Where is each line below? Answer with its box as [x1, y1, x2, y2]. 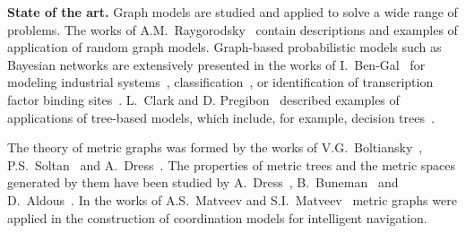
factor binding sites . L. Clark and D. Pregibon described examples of [7, 90, 400, 108]
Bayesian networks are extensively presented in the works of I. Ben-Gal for [7, 55, 426, 73]
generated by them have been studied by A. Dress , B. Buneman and [7, 173, 399, 192]
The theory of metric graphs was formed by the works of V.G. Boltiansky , [7, 138, 423, 157]
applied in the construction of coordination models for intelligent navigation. [7, 208, 427, 227]
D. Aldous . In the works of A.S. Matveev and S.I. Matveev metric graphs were [7, 190, 457, 209]
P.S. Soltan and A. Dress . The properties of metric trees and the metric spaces [7, 155, 456, 174]
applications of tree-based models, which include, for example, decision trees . [7, 108, 435, 126]
